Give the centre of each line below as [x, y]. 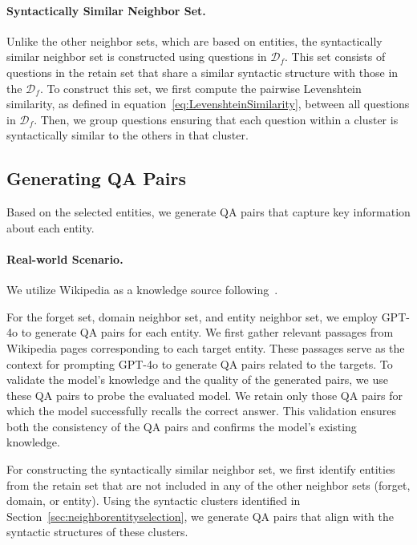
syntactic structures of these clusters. [97, 532]
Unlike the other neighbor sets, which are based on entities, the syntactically [194, 40]
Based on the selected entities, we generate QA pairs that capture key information [208, 212]
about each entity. [51, 227]
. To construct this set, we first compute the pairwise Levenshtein [200, 88]
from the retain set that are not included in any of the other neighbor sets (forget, [208, 484]
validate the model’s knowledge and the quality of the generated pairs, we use [197, 379]
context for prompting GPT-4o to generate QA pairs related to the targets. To [200, 363]
